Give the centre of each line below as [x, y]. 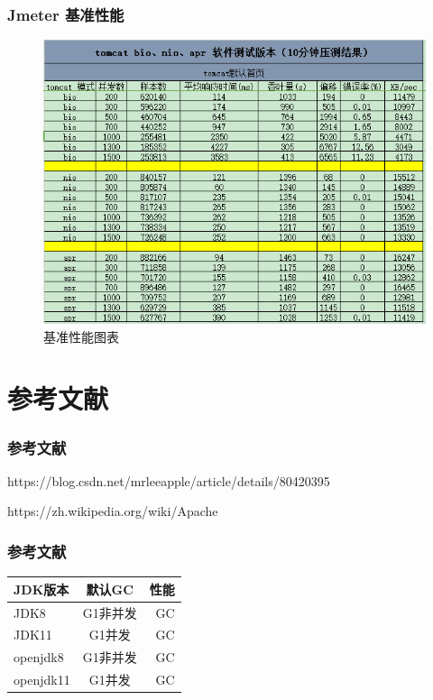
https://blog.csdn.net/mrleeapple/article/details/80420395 [169, 480]
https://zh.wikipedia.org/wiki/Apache [113, 511]
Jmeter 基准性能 [66, 14]
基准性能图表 [81, 336]
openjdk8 [39, 657]
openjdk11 [42, 680]
